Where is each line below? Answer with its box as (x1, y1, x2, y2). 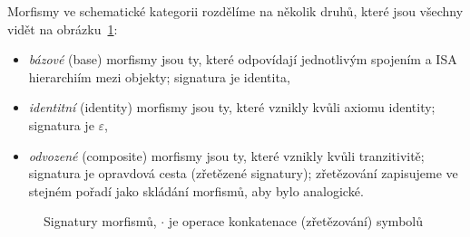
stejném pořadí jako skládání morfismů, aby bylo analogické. (28, 181, 364, 200)
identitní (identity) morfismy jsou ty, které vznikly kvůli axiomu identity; (28, 98, 436, 117)
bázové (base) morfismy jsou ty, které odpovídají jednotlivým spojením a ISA (28, 50, 457, 69)
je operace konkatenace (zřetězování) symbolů (168, 212, 423, 231)
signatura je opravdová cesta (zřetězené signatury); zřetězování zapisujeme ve (28, 164, 458, 183)
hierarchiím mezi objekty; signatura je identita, (28, 67, 290, 86)
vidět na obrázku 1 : (7, 19, 118, 38)
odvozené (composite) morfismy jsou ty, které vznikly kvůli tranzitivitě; (28, 146, 425, 165)
